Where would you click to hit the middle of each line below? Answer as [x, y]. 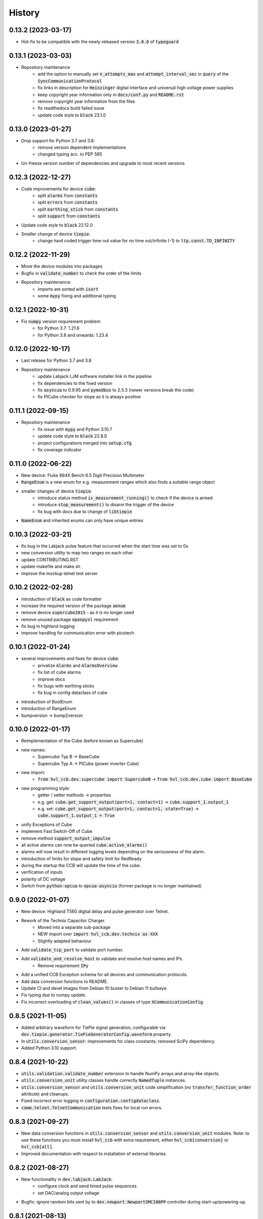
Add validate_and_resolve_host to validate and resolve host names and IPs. [102, 959]
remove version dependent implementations [82, 147]
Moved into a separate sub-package [74, 927]
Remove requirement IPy [63, 965]
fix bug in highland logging [48, 626]
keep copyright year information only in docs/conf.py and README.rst [111, 95]
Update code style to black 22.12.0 [57, 225]
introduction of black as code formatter [62, 599]
